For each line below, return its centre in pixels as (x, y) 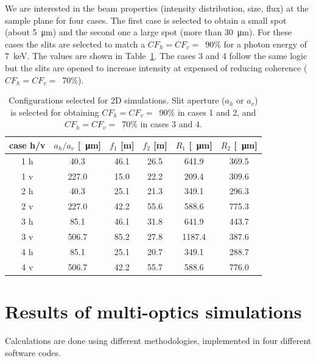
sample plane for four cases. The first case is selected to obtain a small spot (146, 20)
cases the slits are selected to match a (75, 44)
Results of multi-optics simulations (153, 311)
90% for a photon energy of (256, 44)
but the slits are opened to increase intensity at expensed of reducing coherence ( (156, 67)
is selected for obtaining (55, 112)
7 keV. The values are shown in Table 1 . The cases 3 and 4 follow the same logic (156, 56)
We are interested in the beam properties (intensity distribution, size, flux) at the (157, 8)
